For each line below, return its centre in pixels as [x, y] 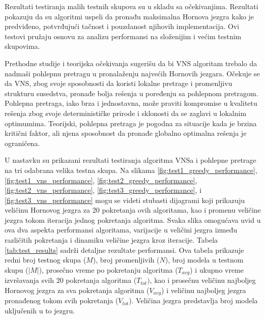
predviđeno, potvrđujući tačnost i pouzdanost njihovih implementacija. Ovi [122, 26]
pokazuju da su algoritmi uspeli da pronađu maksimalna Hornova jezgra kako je [129, 16]
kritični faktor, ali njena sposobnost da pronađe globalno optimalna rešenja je [126, 133]
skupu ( [17, 269]
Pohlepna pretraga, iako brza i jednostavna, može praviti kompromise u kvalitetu [131, 103]
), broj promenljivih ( [126, 260]
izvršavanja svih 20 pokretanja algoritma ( [71, 280]
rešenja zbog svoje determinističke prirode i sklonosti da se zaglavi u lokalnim [126, 113]
